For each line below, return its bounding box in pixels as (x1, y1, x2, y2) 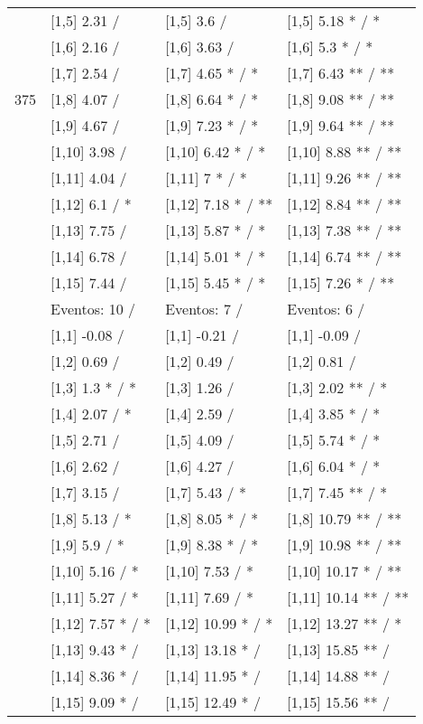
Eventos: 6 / (287, 298, 365, 319)
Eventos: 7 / (165, 298, 244, 319)
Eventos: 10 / (51, 298, 136, 319)
